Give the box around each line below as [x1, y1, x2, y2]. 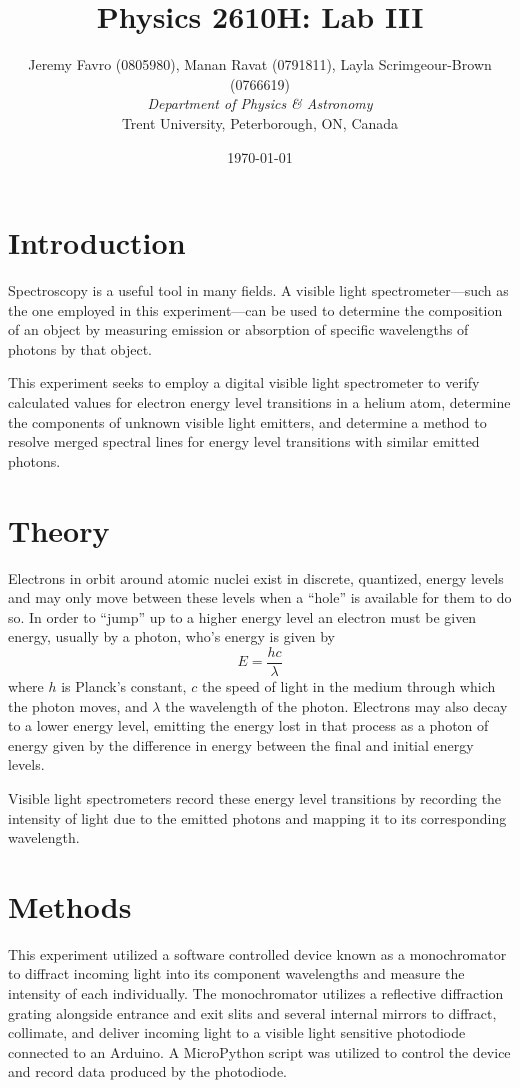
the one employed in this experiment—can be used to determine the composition [8, 299, 503, 320]
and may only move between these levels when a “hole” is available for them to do [8, 587, 512, 608]
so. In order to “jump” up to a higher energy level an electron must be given [8, 606, 477, 627]
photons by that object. [8, 338, 152, 359]
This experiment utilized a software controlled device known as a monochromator [8, 943, 507, 964]
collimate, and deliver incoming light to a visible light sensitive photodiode [8, 1022, 466, 1043]
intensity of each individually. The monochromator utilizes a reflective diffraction [8, 983, 504, 1003]
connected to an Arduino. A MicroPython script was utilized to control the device [8, 1041, 511, 1062]
